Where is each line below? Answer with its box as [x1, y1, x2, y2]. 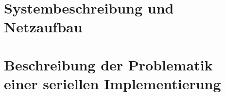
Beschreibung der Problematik [4, 55, 213, 74]
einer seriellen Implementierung [4, 73, 221, 93]
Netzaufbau [4, 17, 83, 37]
